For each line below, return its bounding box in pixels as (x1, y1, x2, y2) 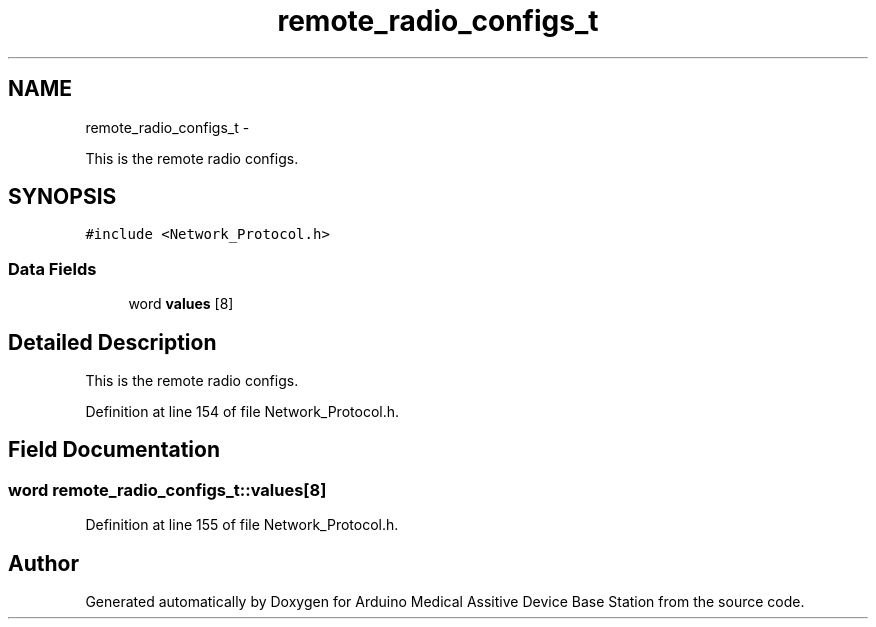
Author (8, 550, 79, 576)
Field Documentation (8, 437, 220, 463)
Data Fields (8, 258, 97, 279)
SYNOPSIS (8, 184, 117, 210)
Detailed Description (8, 329, 217, 355)
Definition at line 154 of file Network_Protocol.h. (85, 403, 400, 421)
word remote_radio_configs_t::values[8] (8, 479, 327, 500)
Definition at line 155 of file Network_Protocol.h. (85, 516, 399, 534)
